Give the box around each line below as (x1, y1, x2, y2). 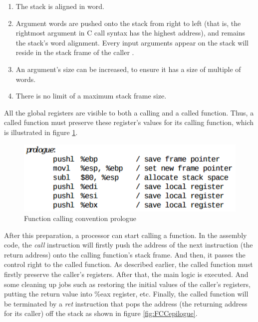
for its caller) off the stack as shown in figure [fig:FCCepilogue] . (4, 308, 198, 318)
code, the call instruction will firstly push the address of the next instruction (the (4, 239, 253, 250)
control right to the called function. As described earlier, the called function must (4, 259, 253, 269)
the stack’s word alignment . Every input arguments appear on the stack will (15, 37, 249, 47)
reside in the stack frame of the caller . (15, 47, 134, 57)
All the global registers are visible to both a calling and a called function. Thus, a (4, 107, 254, 117)
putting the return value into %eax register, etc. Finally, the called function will (4, 288, 249, 299)
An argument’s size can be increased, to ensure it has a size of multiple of (15, 63, 241, 74)
